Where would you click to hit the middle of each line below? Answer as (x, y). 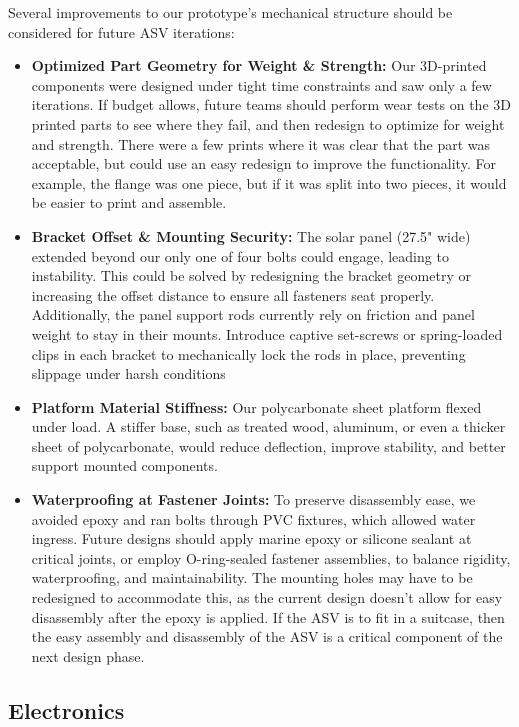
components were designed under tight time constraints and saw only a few (261, 84)
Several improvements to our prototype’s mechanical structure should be (230, 12)
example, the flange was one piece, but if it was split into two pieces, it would (269, 182)
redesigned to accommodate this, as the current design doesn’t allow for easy (267, 597)
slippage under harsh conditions (128, 373)
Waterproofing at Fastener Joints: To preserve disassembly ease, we (253, 499)
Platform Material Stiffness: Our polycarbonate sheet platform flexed (256, 406)
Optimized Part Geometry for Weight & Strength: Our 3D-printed (259, 65)
